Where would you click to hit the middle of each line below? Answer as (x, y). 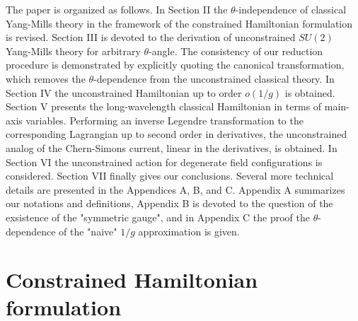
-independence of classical (291, 9)
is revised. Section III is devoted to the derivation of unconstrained (151, 37)
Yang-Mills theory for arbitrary (73, 51)
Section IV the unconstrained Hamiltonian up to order (124, 92)
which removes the (46, 78)
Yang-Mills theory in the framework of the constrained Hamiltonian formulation (179, 23)
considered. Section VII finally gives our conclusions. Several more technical (170, 176)
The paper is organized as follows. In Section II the (117, 9)
